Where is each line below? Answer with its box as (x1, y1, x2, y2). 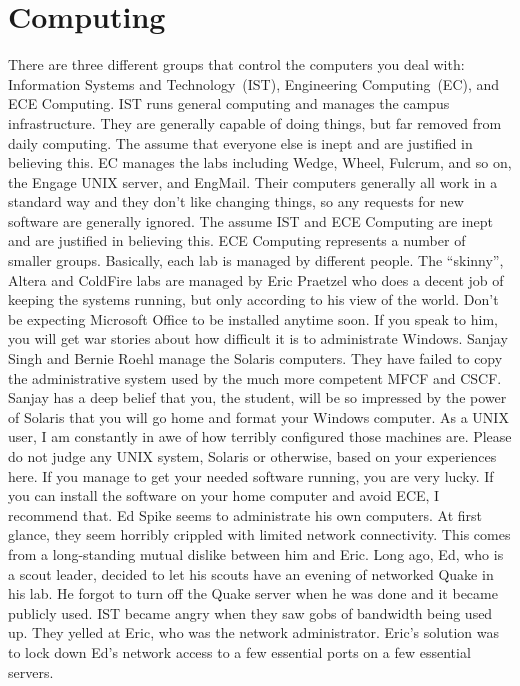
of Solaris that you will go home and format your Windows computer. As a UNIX (8, 406, 509, 427)
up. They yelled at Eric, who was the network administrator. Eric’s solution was (8, 622, 499, 643)
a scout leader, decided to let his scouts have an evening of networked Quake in (8, 563, 494, 584)
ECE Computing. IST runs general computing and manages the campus (8, 93, 450, 114)
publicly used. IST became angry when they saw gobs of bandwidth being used (8, 602, 493, 623)
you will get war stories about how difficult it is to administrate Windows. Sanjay (8, 328, 508, 349)
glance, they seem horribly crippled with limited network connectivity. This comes (8, 524, 511, 545)
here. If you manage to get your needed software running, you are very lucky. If (8, 465, 494, 486)
